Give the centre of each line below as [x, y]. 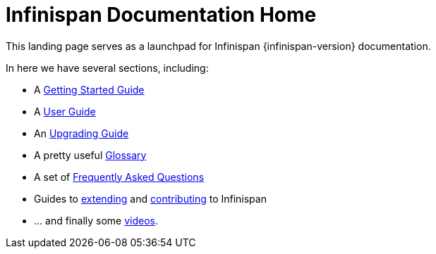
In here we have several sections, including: [107, 68]
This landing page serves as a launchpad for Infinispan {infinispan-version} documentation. [218, 46]
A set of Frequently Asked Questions [119, 177]
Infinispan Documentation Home [161, 15]
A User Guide [65, 111]
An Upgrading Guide [81, 133]
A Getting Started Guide [89, 89]
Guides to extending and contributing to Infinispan [150, 198]
